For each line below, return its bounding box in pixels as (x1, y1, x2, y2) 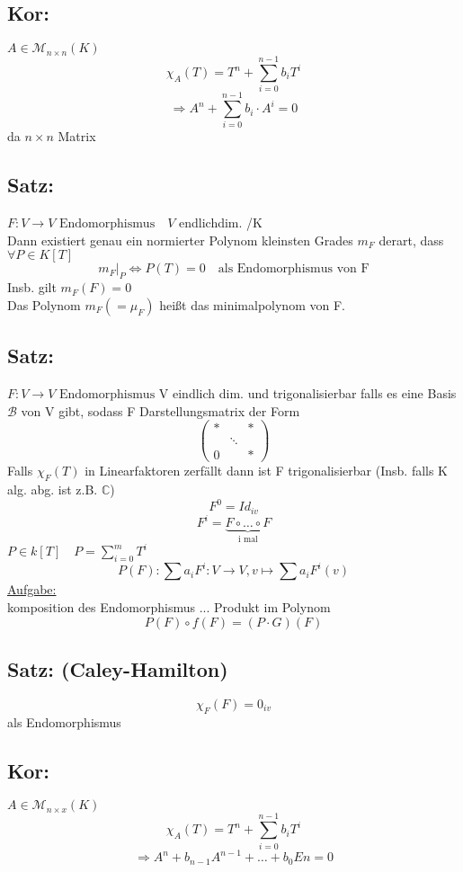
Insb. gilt (7, 278, 57, 297)
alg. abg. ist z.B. (7, 480, 98, 499)
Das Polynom (7, 295, 81, 314)
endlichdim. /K (179, 213, 263, 232)
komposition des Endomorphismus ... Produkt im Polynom (7, 598, 331, 617)
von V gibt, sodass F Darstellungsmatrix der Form (21, 401, 300, 420)
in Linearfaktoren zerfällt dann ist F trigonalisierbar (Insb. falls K (85, 461, 449, 480)
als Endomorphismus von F (218, 262, 370, 276)
